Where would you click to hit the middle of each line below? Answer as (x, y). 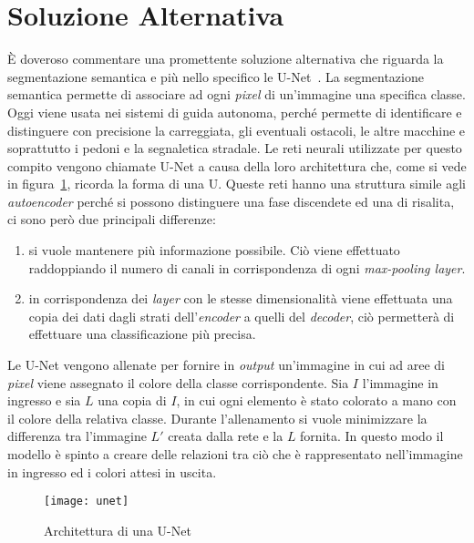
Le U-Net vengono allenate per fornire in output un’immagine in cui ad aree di (227, 365)
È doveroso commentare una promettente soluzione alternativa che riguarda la (226, 59)
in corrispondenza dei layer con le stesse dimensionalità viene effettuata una (241, 298)
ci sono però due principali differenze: (112, 219)
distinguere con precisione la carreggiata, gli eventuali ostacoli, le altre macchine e (237, 130)
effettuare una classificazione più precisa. (142, 334)
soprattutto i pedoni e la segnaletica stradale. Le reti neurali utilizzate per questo (235, 148)
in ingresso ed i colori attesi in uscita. (112, 471)
